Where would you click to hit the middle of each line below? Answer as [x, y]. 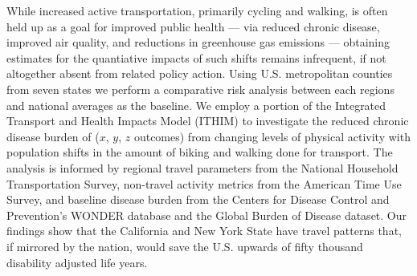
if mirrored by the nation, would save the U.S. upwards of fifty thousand [185, 246]
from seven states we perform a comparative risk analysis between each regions [200, 89]
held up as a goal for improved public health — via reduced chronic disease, [193, 26]
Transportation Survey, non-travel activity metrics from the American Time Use [204, 183]
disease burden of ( [53, 136]
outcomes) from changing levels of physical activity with [272, 136]
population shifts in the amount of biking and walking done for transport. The [200, 152]
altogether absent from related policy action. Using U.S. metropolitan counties [200, 73]
